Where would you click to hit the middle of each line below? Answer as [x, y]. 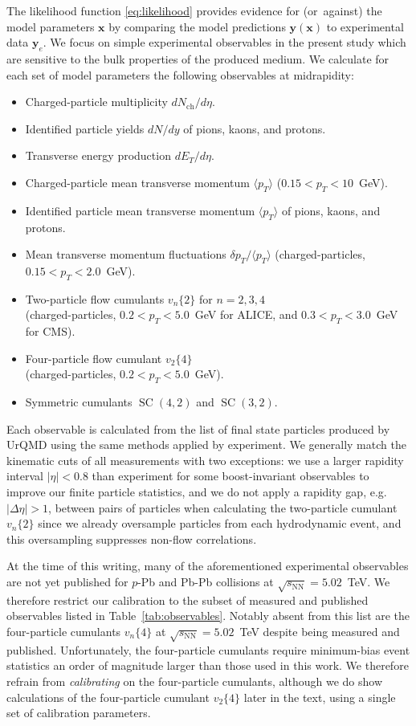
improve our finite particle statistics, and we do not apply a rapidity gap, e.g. [197, 492]
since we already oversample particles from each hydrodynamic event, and [220, 523]
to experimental [365, 26]
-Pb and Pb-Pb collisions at [206, 582]
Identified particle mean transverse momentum [140, 210]
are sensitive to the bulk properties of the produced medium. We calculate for [198, 58]
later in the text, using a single [320, 697]
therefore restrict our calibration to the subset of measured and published [188, 600]
